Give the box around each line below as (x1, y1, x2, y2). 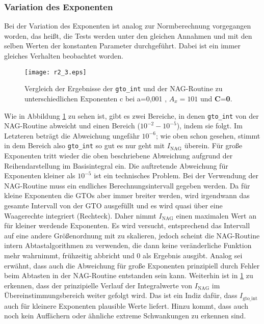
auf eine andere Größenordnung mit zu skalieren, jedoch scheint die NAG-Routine (4, 230, 260, 240)
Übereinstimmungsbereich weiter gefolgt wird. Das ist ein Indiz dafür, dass (4, 290, 237, 301)
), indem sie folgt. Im (176, 120, 243, 131)
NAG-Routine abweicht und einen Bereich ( (4, 120, 140, 131)
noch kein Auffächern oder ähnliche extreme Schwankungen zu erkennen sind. (4, 310, 246, 321)
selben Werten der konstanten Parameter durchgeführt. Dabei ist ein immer (4, 40, 241, 51)
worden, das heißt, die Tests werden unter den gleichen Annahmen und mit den (4, 30, 252, 41)
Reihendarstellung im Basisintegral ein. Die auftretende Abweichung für (4, 160, 228, 171)
